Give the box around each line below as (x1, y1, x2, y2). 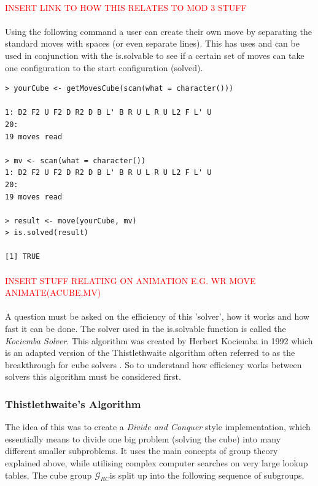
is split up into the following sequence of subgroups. (109, 468, 304, 481)
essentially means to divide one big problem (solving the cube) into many (5, 432, 281, 445)
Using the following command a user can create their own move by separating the (5, 25, 312, 37)
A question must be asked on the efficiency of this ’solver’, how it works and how (5, 310, 309, 323)
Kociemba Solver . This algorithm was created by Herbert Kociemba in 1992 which (5, 334, 313, 347)
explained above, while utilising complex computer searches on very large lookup (5, 457, 308, 469)
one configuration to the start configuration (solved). (5, 61, 203, 74)
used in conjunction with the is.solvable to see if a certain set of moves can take (5, 48, 304, 61)
